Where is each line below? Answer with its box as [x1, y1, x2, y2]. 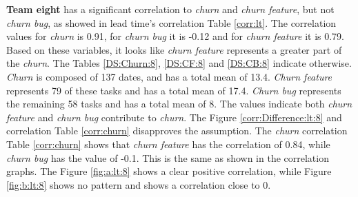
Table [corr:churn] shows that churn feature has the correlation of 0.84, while [6, 136, 330, 151]
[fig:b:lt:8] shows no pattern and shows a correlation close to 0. [6, 177, 271, 191]
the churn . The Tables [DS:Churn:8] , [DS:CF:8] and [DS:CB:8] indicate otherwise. [6, 56, 352, 70]
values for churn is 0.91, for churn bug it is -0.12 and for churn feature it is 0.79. [6, 29, 344, 43]
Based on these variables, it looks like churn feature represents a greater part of [6, 42, 342, 56]
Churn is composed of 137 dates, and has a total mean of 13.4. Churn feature [6, 69, 332, 83]
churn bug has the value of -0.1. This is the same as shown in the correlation [6, 150, 329, 165]
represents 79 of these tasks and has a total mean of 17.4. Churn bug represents [6, 83, 341, 97]
